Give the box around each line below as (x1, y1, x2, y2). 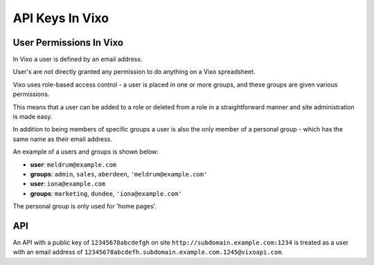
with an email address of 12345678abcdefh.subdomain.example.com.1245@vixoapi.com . (12, 248, 284, 256)
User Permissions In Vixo (12, 37, 124, 48)
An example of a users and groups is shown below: (12, 147, 159, 156)
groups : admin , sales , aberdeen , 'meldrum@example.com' (30, 170, 208, 178)
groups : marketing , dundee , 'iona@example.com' (30, 189, 183, 197)
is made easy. (12, 113, 53, 121)
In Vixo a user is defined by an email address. (12, 55, 143, 64)
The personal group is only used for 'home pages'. (12, 202, 157, 210)
